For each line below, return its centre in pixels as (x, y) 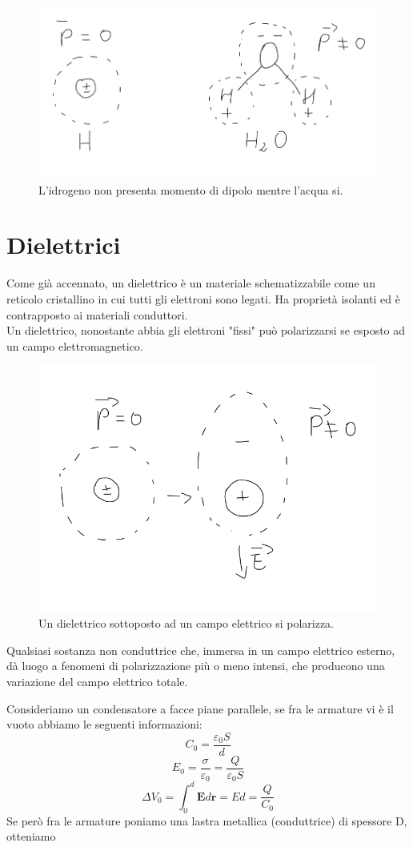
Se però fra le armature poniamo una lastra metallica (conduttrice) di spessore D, (207, 820)
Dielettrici (64, 245)
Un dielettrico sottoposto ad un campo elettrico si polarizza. (186, 623)
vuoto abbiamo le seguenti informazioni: (104, 724)
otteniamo (31, 836)
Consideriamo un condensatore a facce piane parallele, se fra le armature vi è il (200, 708)
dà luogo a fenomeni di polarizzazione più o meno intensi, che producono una (196, 666)
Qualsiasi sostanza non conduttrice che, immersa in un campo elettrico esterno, (201, 650)
